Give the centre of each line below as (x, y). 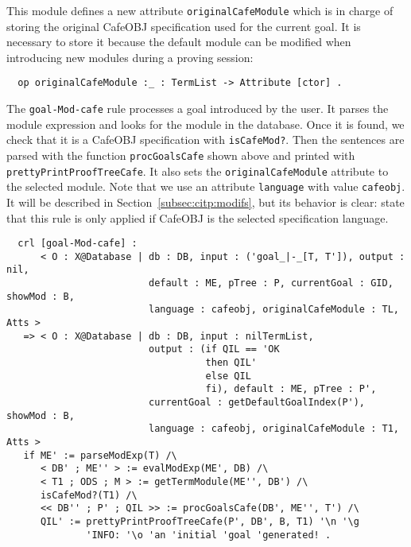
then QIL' (231, 363)
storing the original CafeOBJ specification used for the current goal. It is (184, 26)
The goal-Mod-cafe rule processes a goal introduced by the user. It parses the (198, 109)
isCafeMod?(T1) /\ (89, 495)
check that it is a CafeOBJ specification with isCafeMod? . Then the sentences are (205, 140)
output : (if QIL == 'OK (214, 349)
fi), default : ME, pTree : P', (291, 389)
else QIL (228, 376)
